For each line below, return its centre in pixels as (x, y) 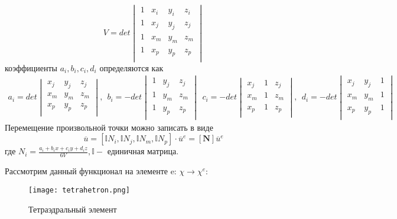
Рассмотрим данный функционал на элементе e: (91, 171)
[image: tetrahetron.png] (79, 190)
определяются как (131, 67)
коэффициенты (31, 67)
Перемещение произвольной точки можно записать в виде (109, 127)
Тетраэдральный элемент (73, 209)
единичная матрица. (143, 151)
